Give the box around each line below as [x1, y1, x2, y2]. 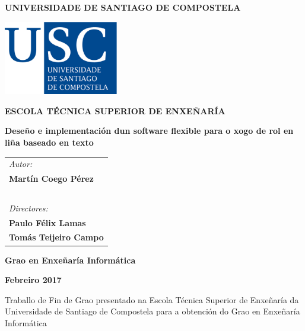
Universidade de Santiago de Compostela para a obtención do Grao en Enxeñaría [5, 305, 300, 317]
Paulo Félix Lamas [9, 216, 86, 229]
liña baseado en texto [5, 136, 94, 148]
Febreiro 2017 [5, 274, 62, 286]
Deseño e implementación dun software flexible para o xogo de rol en [5, 124, 294, 137]
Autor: [9, 158, 33, 170]
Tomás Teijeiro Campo [9, 231, 104, 243]
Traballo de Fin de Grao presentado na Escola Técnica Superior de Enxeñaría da [5, 293, 299, 306]
